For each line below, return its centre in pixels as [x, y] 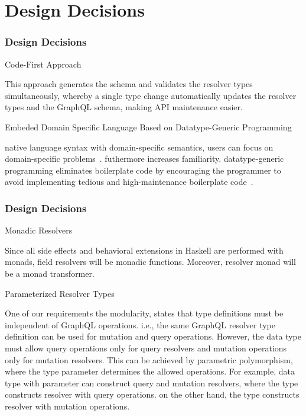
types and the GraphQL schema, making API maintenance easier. [124, 107]
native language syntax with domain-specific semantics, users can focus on [139, 147]
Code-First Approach [43, 64]
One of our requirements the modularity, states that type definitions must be [144, 313]
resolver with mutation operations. [67, 406]
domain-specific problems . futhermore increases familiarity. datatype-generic [144, 159]
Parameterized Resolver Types [60, 293]
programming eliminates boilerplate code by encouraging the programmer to [143, 170]
